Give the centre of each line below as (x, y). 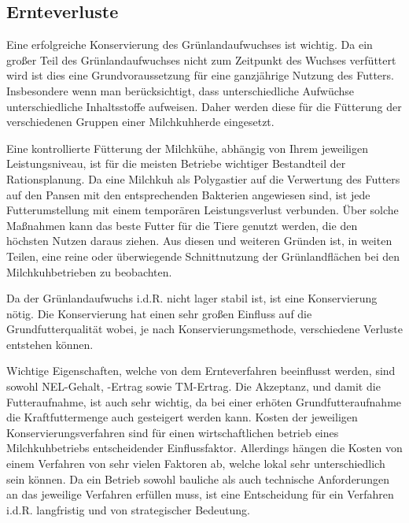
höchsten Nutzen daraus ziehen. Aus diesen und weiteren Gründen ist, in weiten (199, 241)
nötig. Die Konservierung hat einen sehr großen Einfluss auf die (159, 313)
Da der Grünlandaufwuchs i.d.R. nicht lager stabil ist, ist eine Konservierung (192, 298)
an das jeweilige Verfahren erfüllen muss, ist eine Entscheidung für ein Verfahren (200, 494)
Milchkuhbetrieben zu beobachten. (89, 271)
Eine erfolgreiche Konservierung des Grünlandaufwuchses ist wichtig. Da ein (190, 45)
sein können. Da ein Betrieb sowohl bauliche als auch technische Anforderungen (198, 478)
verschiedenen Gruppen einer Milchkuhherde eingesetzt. (140, 122)
